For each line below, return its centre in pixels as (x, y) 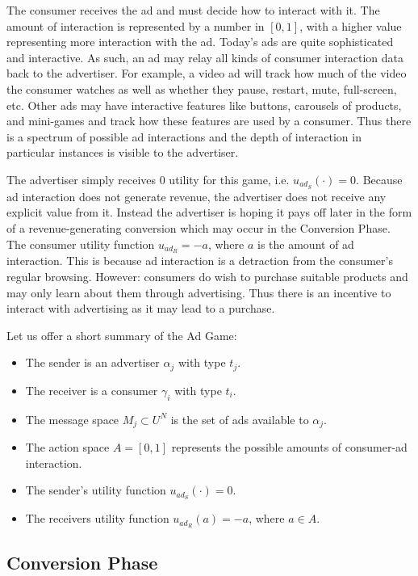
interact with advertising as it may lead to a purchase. (141, 308)
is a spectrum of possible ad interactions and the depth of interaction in (184, 136)
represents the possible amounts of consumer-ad (289, 447)
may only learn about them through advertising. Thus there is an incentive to (199, 292)
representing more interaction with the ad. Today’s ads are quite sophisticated (200, 42)
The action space (67, 447)
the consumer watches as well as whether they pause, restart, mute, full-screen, (202, 88)
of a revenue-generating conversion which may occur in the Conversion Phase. (199, 227)
